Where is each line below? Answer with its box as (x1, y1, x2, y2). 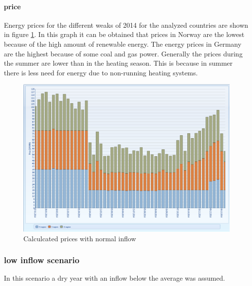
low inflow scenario (4, 254, 80, 266)
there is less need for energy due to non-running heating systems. (4, 67, 198, 77)
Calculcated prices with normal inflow (23, 233, 136, 243)
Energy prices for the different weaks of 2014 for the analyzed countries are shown (4, 19, 249, 30)
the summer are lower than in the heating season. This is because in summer (4, 58, 233, 68)
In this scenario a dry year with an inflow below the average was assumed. (4, 273, 225, 283)
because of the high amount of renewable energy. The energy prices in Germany (4, 38, 242, 49)
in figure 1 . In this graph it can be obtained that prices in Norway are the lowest (4, 29, 245, 39)
